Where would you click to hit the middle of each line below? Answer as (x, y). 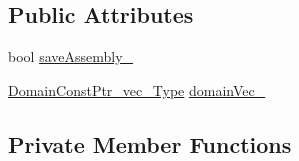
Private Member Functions (150, 143)
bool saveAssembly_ (71, 56)
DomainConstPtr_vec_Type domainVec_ (137, 89)
